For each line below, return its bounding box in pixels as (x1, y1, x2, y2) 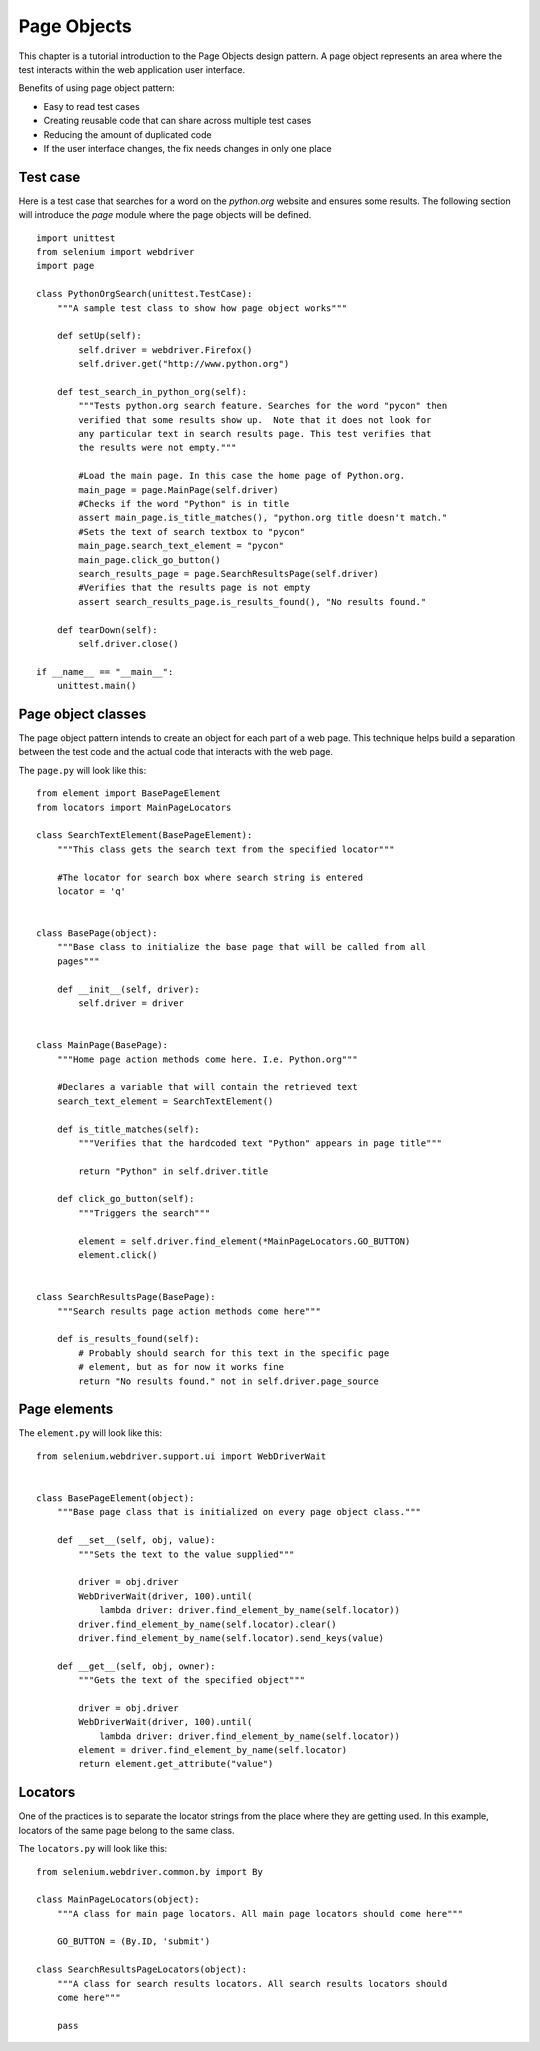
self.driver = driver (78, 998, 185, 1009)
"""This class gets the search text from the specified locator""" (56, 843, 395, 855)
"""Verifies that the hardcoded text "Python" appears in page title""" (78, 1137, 443, 1149)
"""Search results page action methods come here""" (56, 1305, 322, 1317)
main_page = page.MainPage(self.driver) (78, 484, 279, 495)
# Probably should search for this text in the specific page (78, 1347, 390, 1359)
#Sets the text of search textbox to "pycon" (78, 526, 305, 537)
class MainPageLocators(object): (36, 1894, 200, 1905)
